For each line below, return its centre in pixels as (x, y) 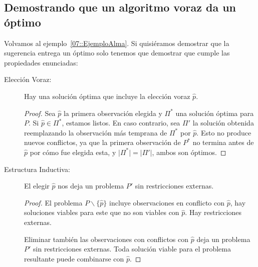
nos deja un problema (91, 186)
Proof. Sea (40, 113)
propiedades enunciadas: (41, 62)
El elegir (37, 186)
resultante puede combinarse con (74, 258)
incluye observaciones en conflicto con (167, 202)
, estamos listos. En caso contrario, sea (121, 123)
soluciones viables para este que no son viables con (102, 212)
